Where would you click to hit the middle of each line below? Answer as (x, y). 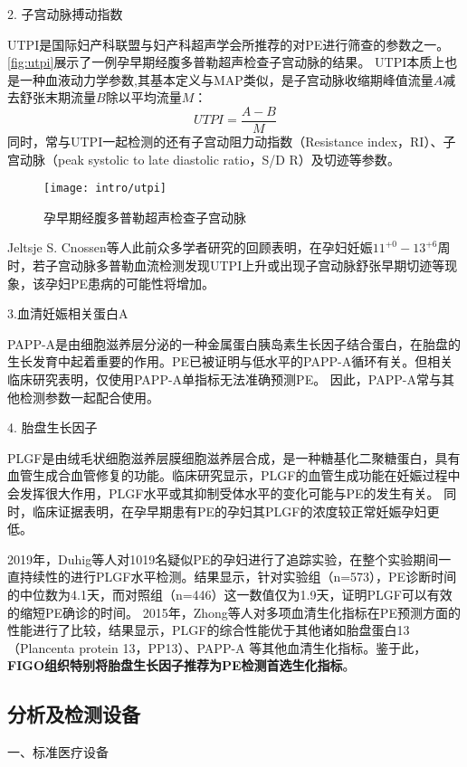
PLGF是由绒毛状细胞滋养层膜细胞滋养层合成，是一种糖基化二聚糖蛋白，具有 (234, 457)
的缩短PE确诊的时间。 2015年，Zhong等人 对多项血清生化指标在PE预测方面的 (234, 612)
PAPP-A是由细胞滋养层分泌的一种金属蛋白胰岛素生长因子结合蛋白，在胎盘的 (234, 343)
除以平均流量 (143, 97)
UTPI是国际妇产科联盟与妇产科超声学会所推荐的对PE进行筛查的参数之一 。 (229, 44)
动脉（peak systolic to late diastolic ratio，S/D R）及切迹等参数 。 (210, 159)
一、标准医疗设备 (58, 752)
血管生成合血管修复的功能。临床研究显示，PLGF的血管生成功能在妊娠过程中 (234, 475)
